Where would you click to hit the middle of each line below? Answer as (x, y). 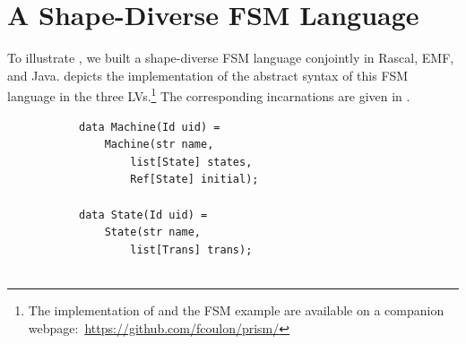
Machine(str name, (159, 145)
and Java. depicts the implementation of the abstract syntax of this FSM (208, 75)
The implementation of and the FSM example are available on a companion (236, 310)
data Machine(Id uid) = (150, 127)
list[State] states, (191, 162)
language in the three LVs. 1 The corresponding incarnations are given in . (209, 95)
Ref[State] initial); (194, 180)
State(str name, (153, 232)
